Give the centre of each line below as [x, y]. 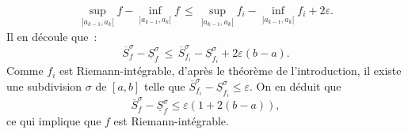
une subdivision [44, 86]
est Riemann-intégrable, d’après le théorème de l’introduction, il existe [231, 71]
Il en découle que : [52, 37]
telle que [165, 86]
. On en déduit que [296, 86]
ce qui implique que [54, 121]
